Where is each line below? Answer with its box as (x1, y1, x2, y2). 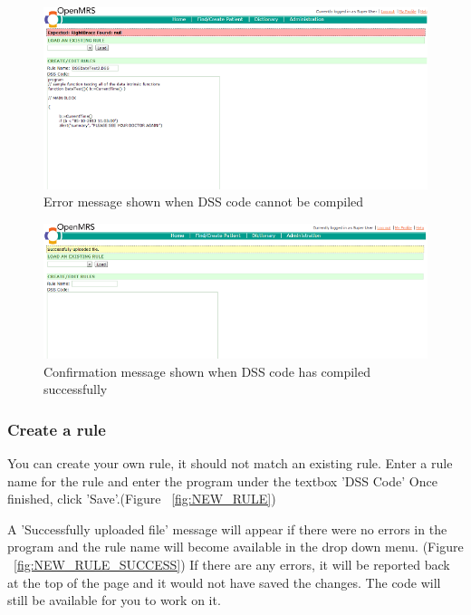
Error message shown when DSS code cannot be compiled (43, 192, 364, 211)
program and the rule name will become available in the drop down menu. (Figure (7, 537, 464, 556)
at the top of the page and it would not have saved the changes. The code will (7, 572, 441, 591)
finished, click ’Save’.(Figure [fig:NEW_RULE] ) (7, 489, 276, 508)
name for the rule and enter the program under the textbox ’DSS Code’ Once (7, 471, 437, 490)
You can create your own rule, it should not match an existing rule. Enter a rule (7, 454, 453, 473)
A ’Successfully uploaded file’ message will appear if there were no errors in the (7, 519, 447, 538)
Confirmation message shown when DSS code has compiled (43, 361, 371, 380)
